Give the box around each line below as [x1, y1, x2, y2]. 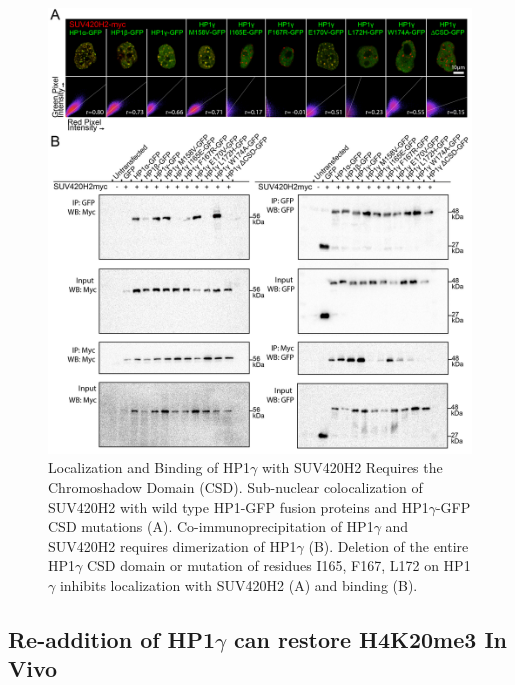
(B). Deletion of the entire [308, 535, 469, 556]
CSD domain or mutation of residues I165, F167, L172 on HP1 [86, 555, 471, 576]
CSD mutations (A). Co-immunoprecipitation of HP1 [48, 516, 374, 537]
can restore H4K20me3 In [234, 623, 507, 654]
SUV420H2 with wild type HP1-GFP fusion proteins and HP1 [48, 496, 429, 517]
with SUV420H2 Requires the [261, 457, 443, 478]
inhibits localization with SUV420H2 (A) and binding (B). [59, 574, 418, 595]
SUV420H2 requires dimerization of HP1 [48, 535, 297, 556]
